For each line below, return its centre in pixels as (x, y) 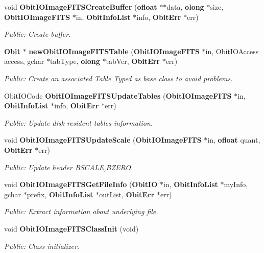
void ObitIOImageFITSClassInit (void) (71, 228)
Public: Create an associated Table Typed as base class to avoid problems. (118, 78)
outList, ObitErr (127, 194)
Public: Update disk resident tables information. (79, 122)
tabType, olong (75, 61)
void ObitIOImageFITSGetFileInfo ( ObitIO (81, 184)
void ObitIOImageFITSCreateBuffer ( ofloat (81, 7)
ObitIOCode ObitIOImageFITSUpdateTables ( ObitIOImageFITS (118, 95)
